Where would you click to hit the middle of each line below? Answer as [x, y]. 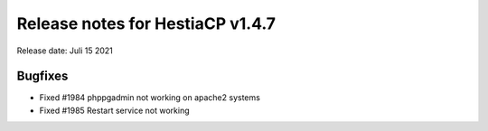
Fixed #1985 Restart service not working [114, 110]
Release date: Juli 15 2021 [65, 51]
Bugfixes [42, 76]
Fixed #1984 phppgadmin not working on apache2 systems [150, 98]
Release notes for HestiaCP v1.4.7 [146, 23]
